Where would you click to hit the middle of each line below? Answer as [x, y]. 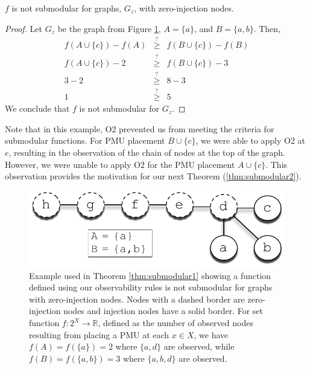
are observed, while [199, 346]
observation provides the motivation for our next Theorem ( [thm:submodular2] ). [153, 176]
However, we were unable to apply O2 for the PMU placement [120, 164]
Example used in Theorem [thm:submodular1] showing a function [150, 275]
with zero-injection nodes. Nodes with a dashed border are [137, 299]
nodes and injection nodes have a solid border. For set [163, 311]
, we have [211, 334]
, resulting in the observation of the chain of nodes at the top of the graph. [147, 152]
